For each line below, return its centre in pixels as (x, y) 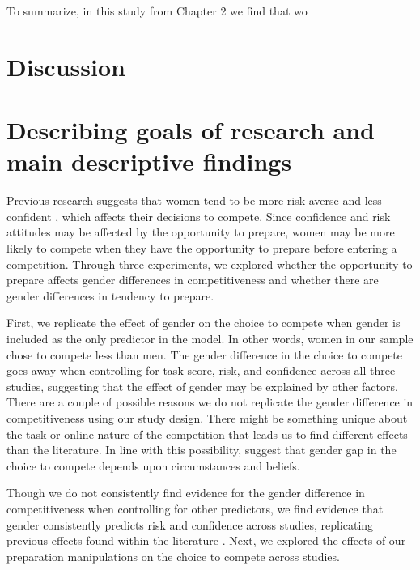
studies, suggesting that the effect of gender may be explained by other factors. (202, 386)
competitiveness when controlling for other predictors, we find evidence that (195, 508)
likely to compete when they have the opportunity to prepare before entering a (202, 248)
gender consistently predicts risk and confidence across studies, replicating (190, 524)
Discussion (66, 66)
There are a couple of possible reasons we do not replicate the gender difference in (210, 402)
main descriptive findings (149, 162)
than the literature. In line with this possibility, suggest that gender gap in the (202, 450)
